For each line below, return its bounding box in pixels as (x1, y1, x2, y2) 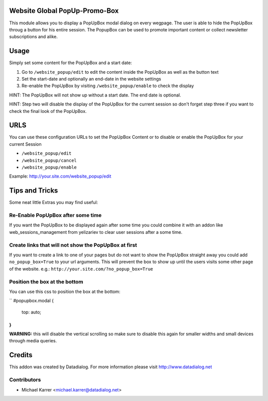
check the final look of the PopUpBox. (9, 108, 87, 114)
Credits (9, 351, 33, 359)
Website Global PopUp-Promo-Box (9, 6, 119, 15)
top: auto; (21, 309, 42, 315)
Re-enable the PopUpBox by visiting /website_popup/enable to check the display (21, 83, 194, 89)
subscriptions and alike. (9, 34, 58, 40)
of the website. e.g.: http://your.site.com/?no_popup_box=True (9, 266, 153, 272)
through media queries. (9, 338, 57, 344)
